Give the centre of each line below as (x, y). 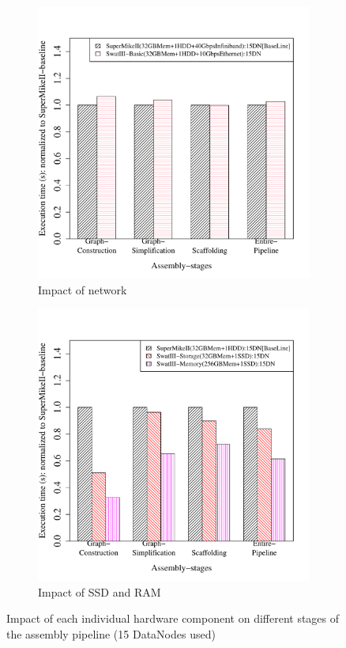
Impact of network (83, 289)
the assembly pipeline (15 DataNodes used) (111, 633)
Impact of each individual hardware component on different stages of (173, 618)
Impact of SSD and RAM (100, 591)
